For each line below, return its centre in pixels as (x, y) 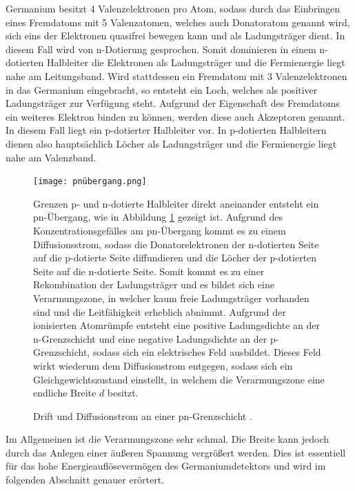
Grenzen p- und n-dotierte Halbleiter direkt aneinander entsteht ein (176, 203)
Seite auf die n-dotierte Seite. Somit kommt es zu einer (149, 271)
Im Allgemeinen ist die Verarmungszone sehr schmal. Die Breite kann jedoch (168, 439)
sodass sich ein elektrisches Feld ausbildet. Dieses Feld (207, 352)
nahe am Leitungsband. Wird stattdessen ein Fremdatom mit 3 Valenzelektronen (176, 76)
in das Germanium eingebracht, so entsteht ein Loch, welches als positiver (162, 89)
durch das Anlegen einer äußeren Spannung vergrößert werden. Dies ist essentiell (176, 452)
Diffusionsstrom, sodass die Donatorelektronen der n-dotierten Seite (176, 244)
